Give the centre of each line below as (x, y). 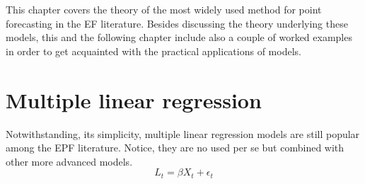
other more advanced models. (69, 161)
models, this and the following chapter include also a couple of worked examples (179, 37)
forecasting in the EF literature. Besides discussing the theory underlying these (177, 23)
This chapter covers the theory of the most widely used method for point (164, 9)
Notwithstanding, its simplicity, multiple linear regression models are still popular (183, 133)
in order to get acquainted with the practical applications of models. (153, 51)
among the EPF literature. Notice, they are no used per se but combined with (175, 148)
